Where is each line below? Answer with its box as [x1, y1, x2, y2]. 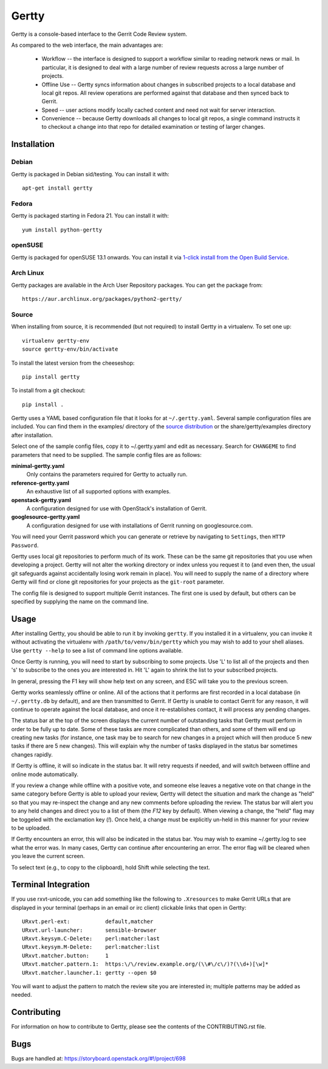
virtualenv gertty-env [22, 337, 90, 344]
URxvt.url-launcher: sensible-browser [22, 927, 157, 933]
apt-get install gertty [22, 185, 93, 191]
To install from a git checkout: [11, 387, 86, 394]
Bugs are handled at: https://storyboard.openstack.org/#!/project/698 [11, 1055, 186, 1062]
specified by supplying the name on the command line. [11, 597, 149, 605]
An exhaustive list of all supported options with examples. [26, 488, 171, 495]
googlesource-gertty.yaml [11, 514, 80, 521]
